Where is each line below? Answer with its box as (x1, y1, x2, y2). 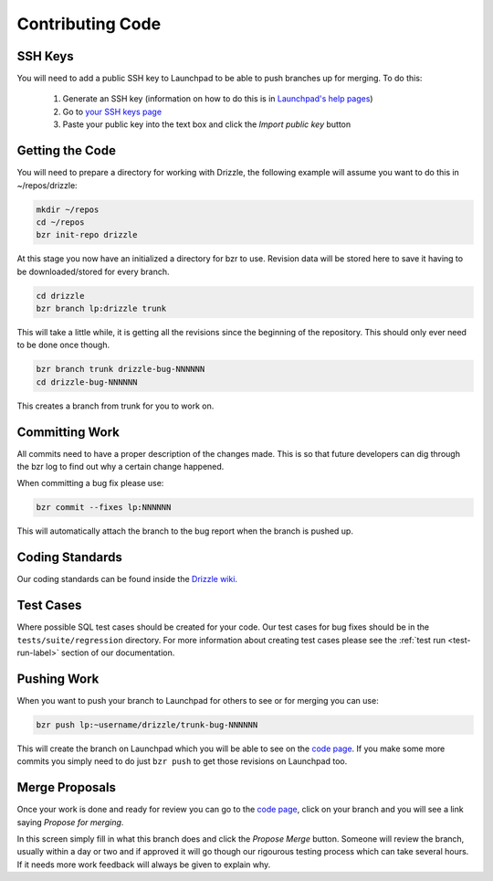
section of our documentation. (60, 647, 175, 658)
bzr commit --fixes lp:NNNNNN (36, 503, 172, 513)
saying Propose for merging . (16, 816, 124, 827)
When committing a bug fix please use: (16, 478, 164, 489)
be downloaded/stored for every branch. (16, 266, 170, 277)
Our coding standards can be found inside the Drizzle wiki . (16, 574, 237, 585)
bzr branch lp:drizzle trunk (36, 303, 167, 314)
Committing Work (16, 424, 121, 440)
